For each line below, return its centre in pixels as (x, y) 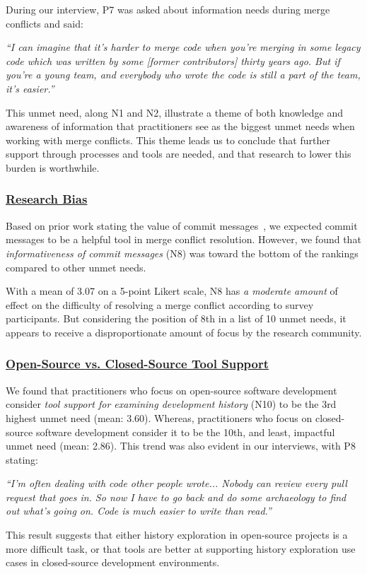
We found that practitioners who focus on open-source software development (171, 390)
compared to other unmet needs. (76, 267)
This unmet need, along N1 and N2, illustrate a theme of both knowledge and (174, 112)
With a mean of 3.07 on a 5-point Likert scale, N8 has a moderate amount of (172, 291)
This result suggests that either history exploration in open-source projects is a (177, 535)
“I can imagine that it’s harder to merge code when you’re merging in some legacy (183, 47)
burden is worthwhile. (53, 167)
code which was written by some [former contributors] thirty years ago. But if (173, 60)
